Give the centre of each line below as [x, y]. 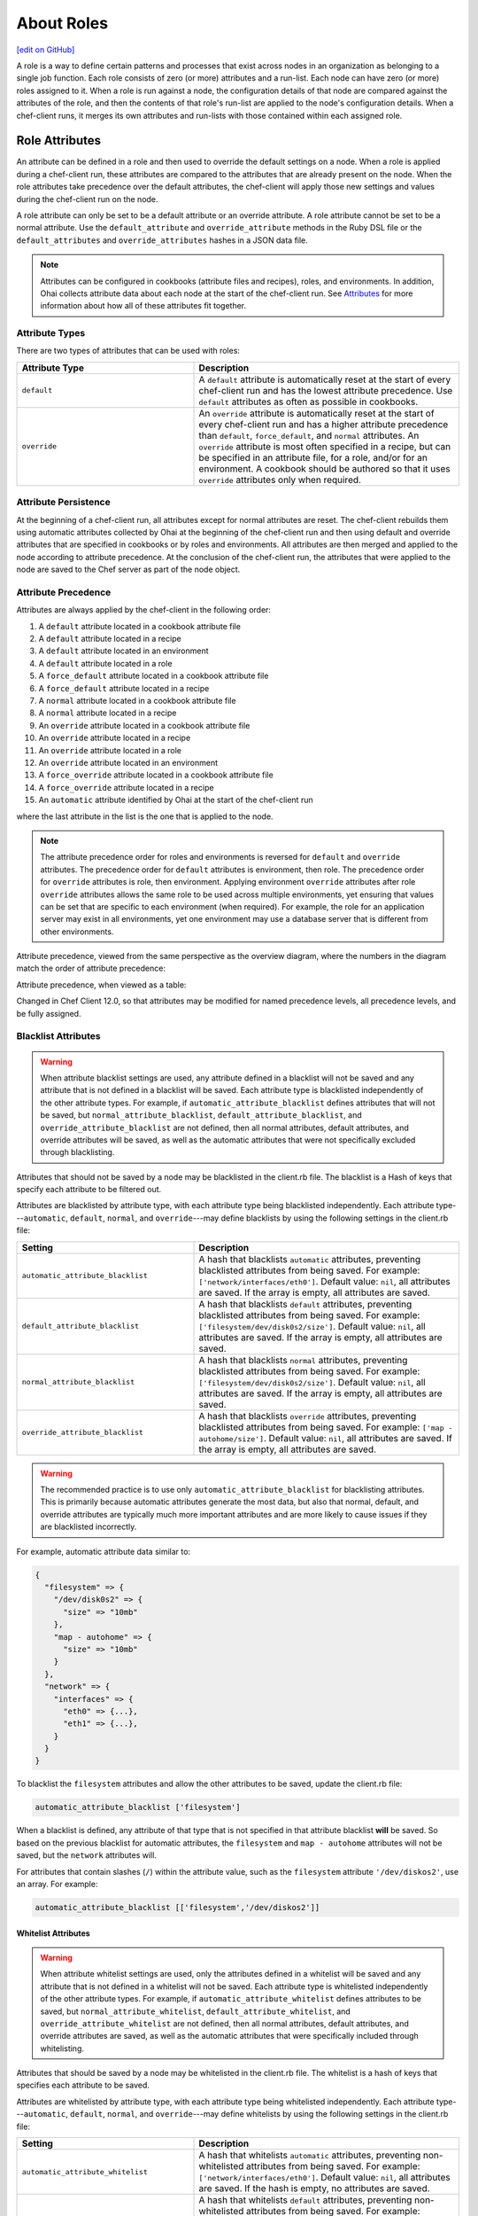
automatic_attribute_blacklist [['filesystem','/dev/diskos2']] [177, 1907]
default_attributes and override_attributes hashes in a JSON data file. [162, 240]
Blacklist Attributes [58, 1036]
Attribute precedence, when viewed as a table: [101, 985]
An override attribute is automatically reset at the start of [316, 413]
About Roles [62, 23]
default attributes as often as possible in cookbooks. [308, 402]
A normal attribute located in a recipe [108, 713]
